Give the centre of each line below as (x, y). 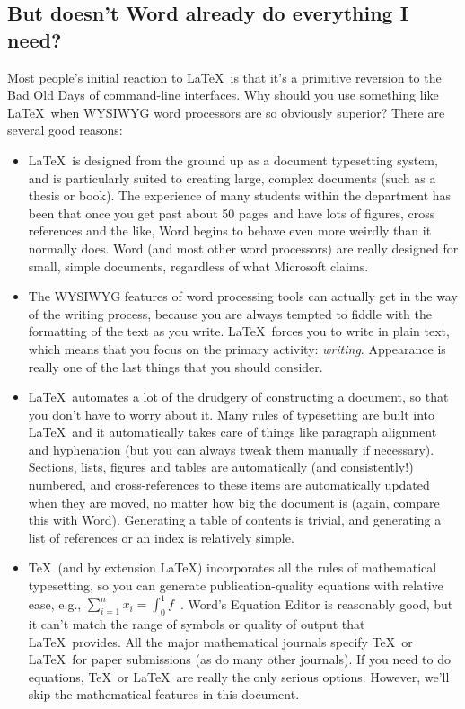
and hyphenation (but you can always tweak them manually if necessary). (231, 449)
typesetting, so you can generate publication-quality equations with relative (236, 585)
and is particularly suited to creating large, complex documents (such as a (232, 177)
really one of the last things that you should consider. (175, 366)
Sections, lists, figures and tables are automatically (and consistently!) (221, 467)
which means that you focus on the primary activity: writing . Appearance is (237, 348)
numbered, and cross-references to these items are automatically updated (229, 485)
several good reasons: (65, 130)
